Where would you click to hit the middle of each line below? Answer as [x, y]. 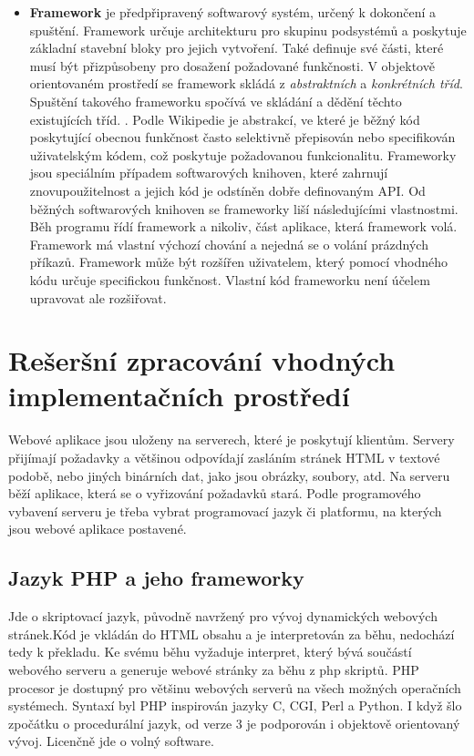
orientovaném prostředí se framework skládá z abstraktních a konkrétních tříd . [246, 83]
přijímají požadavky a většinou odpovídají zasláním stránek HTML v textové [224, 457]
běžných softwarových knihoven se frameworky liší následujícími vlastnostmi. [244, 208]
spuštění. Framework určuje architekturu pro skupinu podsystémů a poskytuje [248, 30]
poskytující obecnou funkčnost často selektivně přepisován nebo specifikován [242, 137]
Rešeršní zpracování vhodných [202, 360]
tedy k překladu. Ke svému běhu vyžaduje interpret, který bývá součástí [210, 652]
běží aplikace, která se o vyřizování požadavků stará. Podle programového [215, 493]
